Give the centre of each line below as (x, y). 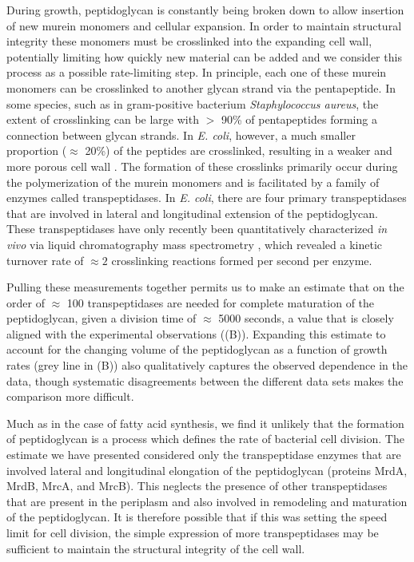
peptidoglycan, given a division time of (102, 318)
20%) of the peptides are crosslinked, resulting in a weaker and (239, 150)
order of (26, 302)
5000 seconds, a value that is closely (306, 318)
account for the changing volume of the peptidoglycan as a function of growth (197, 349)
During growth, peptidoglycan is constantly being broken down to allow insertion (205, 10)
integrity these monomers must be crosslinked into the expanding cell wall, (189, 41)
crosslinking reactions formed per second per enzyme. (242, 260)
